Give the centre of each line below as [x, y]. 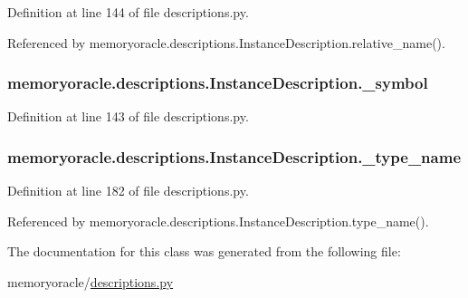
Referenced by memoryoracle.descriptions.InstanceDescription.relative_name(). [226, 42]
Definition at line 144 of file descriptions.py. [128, 12]
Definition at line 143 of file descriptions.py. [128, 116]
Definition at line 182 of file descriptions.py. [128, 191]
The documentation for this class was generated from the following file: [204, 251]
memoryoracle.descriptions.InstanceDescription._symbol [218, 83]
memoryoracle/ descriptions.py [91, 282]
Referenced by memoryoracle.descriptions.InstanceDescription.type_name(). [218, 221]
